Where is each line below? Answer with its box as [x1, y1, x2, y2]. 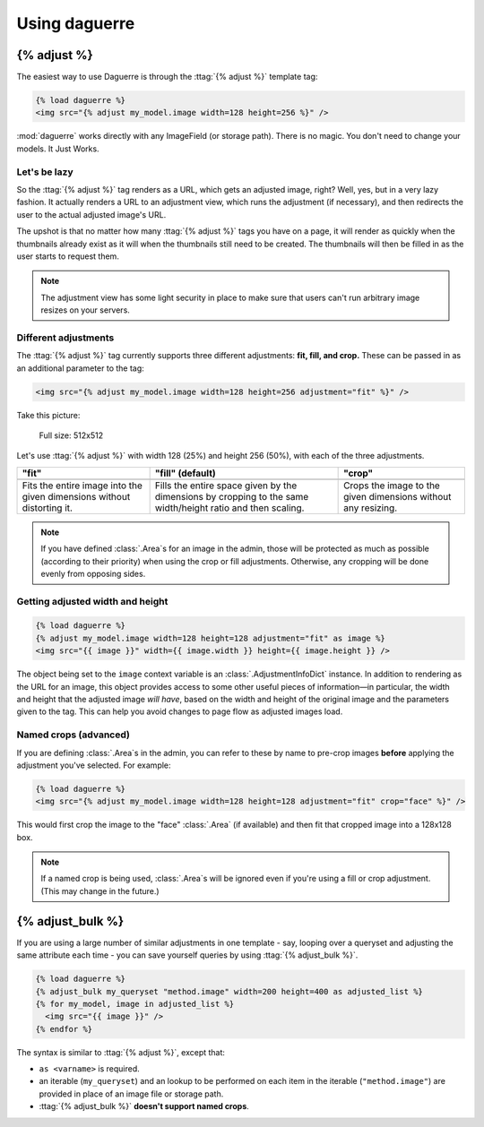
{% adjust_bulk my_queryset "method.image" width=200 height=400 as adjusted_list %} [35, 986, 423, 996]
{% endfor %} [35, 1024, 93, 1034]
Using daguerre [16, 13, 135, 33]
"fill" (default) [154, 467, 217, 479]
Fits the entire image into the [22, 479, 143, 492]
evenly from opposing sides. [40, 568, 146, 579]
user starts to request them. [16, 251, 120, 262]
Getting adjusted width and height [16, 595, 169, 607]
